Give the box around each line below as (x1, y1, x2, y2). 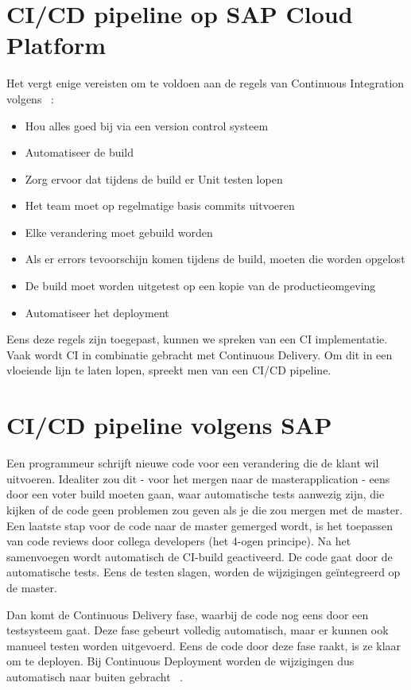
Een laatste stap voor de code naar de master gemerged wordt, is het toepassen (6, 517, 394, 533)
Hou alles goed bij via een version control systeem (25, 117, 269, 134)
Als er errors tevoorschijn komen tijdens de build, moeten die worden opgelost (25, 250, 405, 267)
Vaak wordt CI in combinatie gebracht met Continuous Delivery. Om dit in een (6, 346, 393, 362)
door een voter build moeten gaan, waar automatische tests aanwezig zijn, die (6, 486, 385, 502)
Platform (6, 29, 107, 61)
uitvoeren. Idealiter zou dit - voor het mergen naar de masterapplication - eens (6, 470, 390, 486)
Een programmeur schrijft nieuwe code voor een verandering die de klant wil (6, 455, 379, 471)
